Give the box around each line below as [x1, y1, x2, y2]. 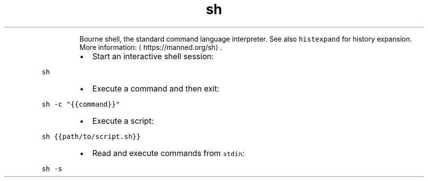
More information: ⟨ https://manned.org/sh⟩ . [79, 43, 222, 51]
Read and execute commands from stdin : [92, 148, 245, 158]
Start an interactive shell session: [92, 51, 214, 61]
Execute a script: [92, 115, 154, 126]
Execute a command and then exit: [92, 83, 219, 93]
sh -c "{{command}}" [42, 100, 120, 108]
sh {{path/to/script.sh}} [42, 132, 141, 140]
